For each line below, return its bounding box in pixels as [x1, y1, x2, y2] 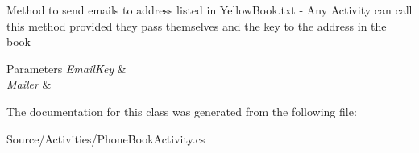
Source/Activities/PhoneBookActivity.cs [6, 130, 205, 147]
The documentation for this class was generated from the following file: [6, 102, 357, 119]
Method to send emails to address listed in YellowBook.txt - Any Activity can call [6, 2, 413, 18]
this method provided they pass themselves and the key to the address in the [6, 17, 387, 34]
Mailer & [6, 76, 52, 93]
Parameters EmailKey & [6, 60, 127, 76]
